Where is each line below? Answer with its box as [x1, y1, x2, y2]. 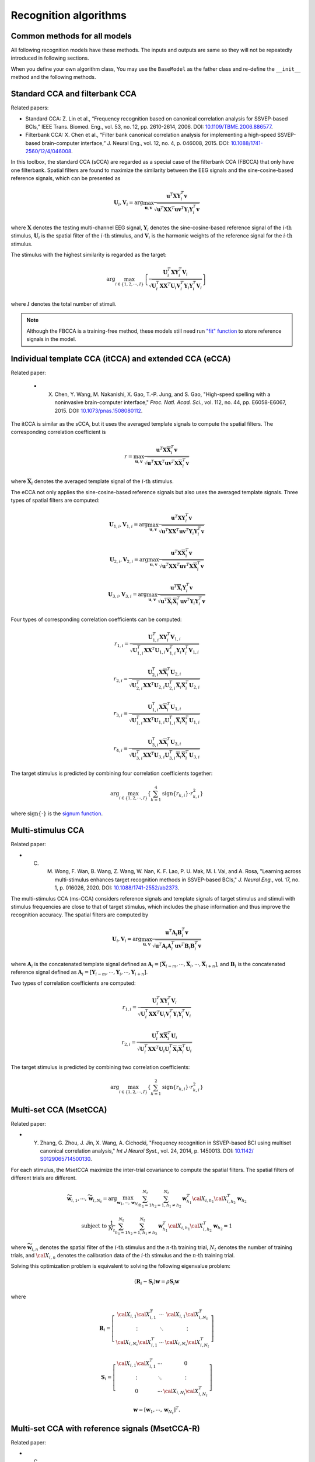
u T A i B [165, 928, 182, 937]
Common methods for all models [10, 31, 132, 41]
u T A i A [155, 942, 171, 950]
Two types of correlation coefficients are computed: [10, 980, 136, 987]
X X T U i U [148, 1044, 170, 1054]
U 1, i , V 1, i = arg [108, 521, 148, 529]
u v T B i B [174, 942, 195, 950]
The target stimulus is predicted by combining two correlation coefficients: [10, 1064, 190, 1071]
